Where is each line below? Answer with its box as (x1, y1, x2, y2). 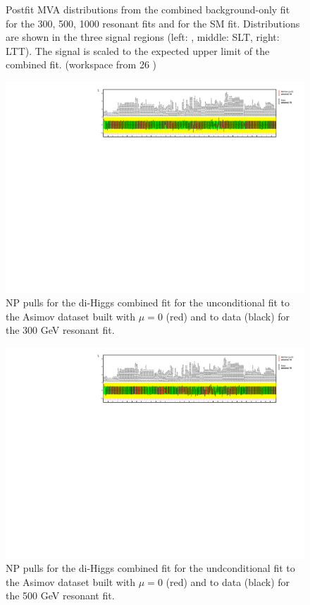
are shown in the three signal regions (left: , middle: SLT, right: (6, 30, 280, 44)
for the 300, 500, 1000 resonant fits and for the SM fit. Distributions (6, 15, 300, 30)
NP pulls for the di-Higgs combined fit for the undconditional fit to (6, 561, 295, 575)
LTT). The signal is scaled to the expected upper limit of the (6, 43, 270, 58)
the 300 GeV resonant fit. (6, 323, 115, 337)
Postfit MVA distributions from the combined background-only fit (6, 2, 290, 16)
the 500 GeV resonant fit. (6, 588, 115, 603)
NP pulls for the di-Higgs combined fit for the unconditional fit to (6, 295, 290, 310)
